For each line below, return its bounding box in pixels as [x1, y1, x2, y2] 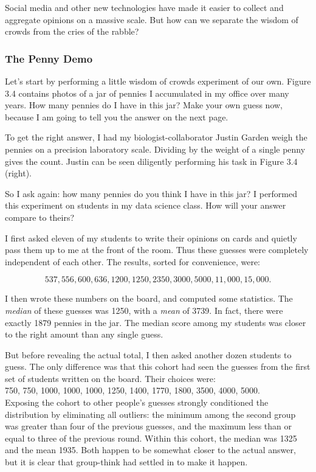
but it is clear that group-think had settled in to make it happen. [5, 456, 248, 468]
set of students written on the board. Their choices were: [5, 372, 216, 384]
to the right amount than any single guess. [5, 328, 163, 341]
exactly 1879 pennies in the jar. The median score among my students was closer [5, 316, 306, 328]
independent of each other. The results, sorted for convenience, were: [5, 255, 261, 268]
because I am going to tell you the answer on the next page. [5, 110, 228, 123]
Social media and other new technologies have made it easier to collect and [5, 1, 284, 13]
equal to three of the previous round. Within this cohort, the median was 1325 [5, 431, 297, 444]
